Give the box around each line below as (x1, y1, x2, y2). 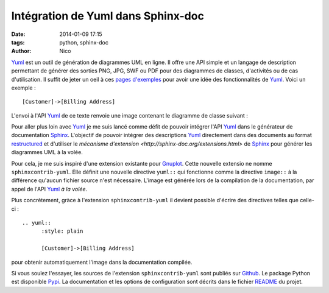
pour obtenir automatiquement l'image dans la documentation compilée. (11, 258, 193, 266)
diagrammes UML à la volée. (11, 149, 83, 156)
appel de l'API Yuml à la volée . (11, 185, 88, 192)
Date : (11, 30, 26, 38)
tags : (11, 38, 25, 46)
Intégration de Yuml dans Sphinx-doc (11, 9, 204, 23)
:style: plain (41, 228, 83, 235)
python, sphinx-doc (59, 38, 109, 46)
